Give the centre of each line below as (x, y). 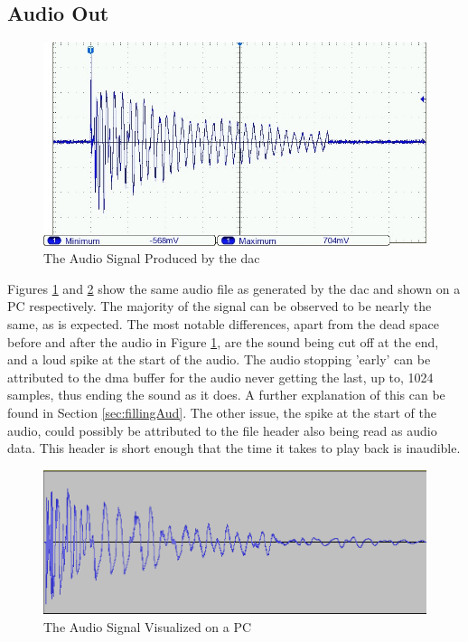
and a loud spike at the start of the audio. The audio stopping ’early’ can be (219, 359)
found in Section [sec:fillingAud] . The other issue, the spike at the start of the (222, 412)
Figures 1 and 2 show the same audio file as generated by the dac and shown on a (234, 288)
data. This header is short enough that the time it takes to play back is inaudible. (234, 448)
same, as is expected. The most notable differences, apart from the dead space (224, 323)
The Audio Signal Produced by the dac (152, 258)
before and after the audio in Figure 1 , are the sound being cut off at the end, (223, 341)
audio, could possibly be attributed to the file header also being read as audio (222, 430)
